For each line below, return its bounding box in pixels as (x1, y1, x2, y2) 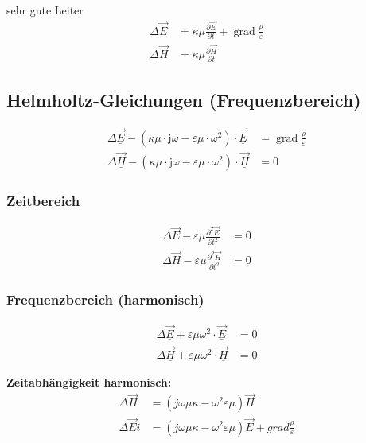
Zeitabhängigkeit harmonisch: (6, 374, 172, 391)
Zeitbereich (6, 191, 80, 211)
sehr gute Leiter (6, 2, 84, 17)
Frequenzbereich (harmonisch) (6, 290, 204, 309)
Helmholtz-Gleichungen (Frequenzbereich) (6, 87, 361, 111)
